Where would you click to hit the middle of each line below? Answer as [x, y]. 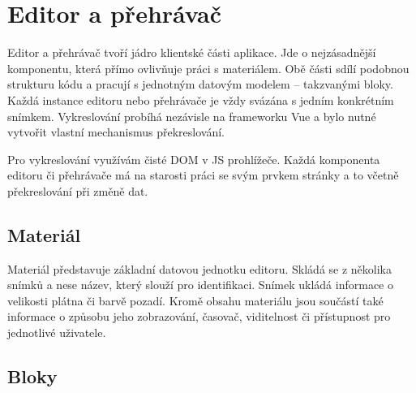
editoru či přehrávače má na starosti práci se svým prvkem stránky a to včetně [203, 175]
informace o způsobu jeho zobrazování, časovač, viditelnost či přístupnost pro [199, 316]
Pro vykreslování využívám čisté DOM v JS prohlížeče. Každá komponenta [194, 159]
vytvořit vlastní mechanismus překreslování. [116, 132]
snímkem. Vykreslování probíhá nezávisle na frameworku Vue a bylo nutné [192, 116]
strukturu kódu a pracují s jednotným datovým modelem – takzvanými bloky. [200, 84]
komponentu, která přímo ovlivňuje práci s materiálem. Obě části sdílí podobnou [208, 68]
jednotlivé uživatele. [57, 333]
